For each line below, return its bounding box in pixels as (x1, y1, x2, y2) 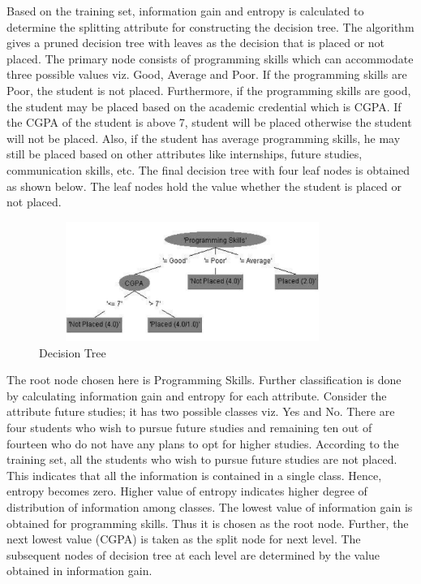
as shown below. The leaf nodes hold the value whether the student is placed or (6, 177, 402, 194)
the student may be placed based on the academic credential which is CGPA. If (6, 97, 402, 115)
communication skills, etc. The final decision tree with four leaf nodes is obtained (6, 161, 410, 178)
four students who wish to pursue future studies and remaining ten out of (6, 419, 372, 436)
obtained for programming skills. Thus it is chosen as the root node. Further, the (6, 514, 409, 531)
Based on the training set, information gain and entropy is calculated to (6, 2, 364, 19)
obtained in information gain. (6, 562, 153, 579)
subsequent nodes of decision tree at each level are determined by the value (6, 546, 380, 563)
